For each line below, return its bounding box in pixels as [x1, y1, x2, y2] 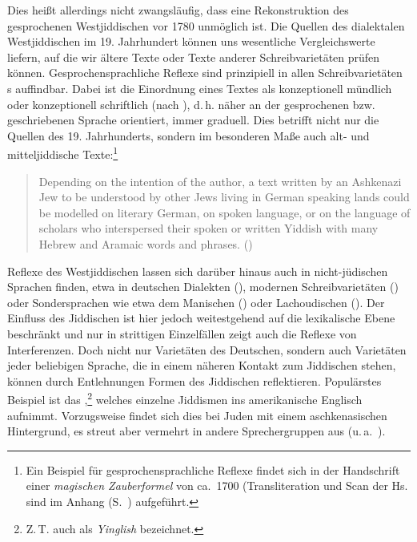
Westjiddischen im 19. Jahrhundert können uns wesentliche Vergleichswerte [7, 33, 375, 50]
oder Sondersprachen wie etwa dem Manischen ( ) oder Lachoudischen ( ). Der [7, 293, 385, 310]
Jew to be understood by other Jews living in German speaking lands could [38, 188, 410, 205]
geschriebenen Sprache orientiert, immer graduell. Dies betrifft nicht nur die [7, 111, 379, 128]
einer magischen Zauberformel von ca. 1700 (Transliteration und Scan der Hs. [26, 477, 408, 494]
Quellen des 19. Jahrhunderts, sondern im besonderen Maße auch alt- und [7, 127, 370, 144]
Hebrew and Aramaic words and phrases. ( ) [38, 235, 253, 252]
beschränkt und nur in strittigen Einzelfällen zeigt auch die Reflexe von [7, 325, 357, 342]
